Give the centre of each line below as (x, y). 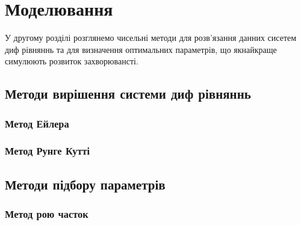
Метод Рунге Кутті (48, 151)
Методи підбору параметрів (85, 184)
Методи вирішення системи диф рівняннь (128, 94)
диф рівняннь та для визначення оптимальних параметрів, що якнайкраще (141, 49)
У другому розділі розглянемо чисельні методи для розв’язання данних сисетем (151, 38)
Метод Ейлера (37, 123)
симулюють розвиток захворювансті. (72, 61)
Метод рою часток (47, 214)
